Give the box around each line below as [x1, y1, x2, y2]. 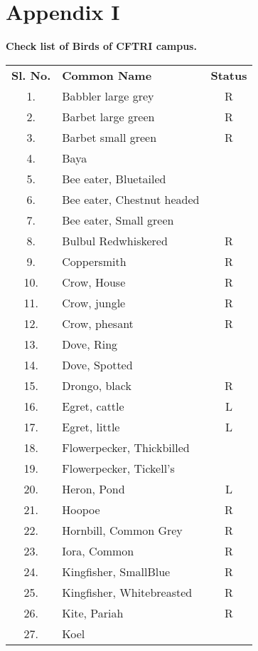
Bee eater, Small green [62, 211, 174, 228]
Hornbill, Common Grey [62, 521, 183, 538]
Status [210, 66, 247, 83]
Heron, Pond [62, 480, 125, 497]
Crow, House [62, 273, 126, 290]
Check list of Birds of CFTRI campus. [6, 39, 197, 53]
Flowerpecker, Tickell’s [62, 459, 175, 476]
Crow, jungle [62, 294, 126, 311]
